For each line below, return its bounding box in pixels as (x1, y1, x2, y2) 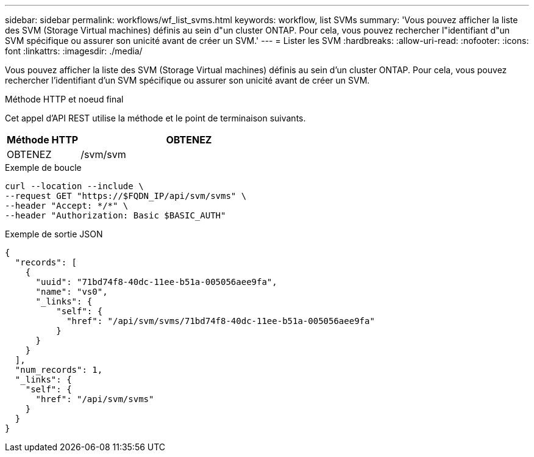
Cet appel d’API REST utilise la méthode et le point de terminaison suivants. (5, 113, 306, 123)
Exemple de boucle (5, 162, 82, 173)
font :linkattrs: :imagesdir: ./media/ (5, 46, 143, 56)
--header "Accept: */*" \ (5, 201, 129, 211)
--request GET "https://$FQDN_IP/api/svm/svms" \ (5, 191, 247, 201)
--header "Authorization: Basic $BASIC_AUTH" (5, 211, 226, 220)
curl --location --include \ (5, 181, 144, 191)
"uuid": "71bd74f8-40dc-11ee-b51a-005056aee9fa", (35, 277, 277, 287)
